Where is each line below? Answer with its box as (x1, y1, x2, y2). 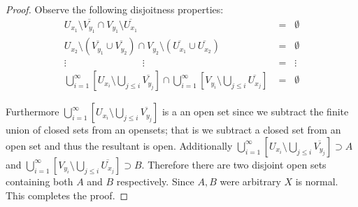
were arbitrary (220, 173, 281, 188)
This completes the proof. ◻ (6, 187, 129, 202)
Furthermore (6, 104, 59, 119)
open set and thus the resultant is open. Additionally (6, 138, 233, 152)
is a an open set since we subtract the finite (162, 104, 349, 119)
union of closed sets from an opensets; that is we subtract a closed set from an (6, 122, 341, 137)
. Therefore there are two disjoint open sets (141, 157, 327, 171)
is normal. (295, 173, 338, 188)
